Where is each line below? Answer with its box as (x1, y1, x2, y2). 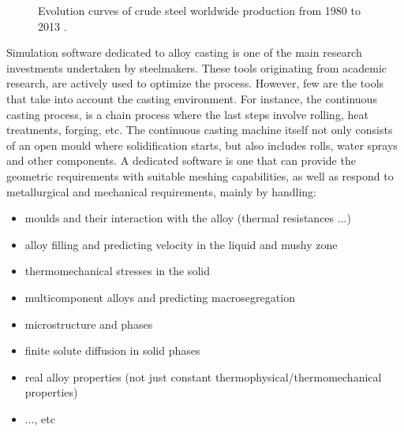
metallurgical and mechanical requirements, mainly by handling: (6, 183, 317, 199)
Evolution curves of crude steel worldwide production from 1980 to (38, 2, 361, 18)
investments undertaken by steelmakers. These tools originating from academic (6, 59, 387, 76)
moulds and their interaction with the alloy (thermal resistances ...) (24, 210, 351, 226)
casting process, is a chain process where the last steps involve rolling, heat (6, 106, 368, 122)
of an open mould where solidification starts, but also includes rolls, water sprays (6, 136, 398, 153)
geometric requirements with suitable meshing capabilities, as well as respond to (6, 167, 394, 184)
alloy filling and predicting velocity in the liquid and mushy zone (24, 236, 338, 252)
